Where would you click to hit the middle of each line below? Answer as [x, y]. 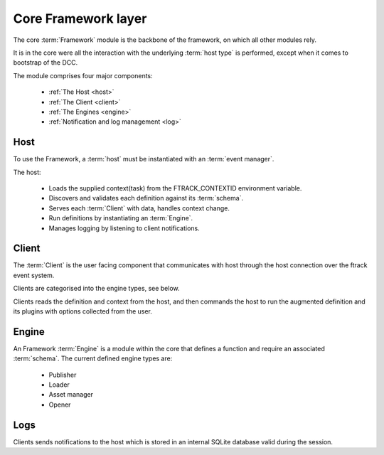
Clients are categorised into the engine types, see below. [97, 289]
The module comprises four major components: [83, 75]
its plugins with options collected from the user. [83, 311]
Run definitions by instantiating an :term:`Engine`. [121, 218]
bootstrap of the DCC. [46, 63]
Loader [59, 385]
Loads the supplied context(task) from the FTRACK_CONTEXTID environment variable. [175, 188]
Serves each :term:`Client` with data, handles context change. [139, 208]
